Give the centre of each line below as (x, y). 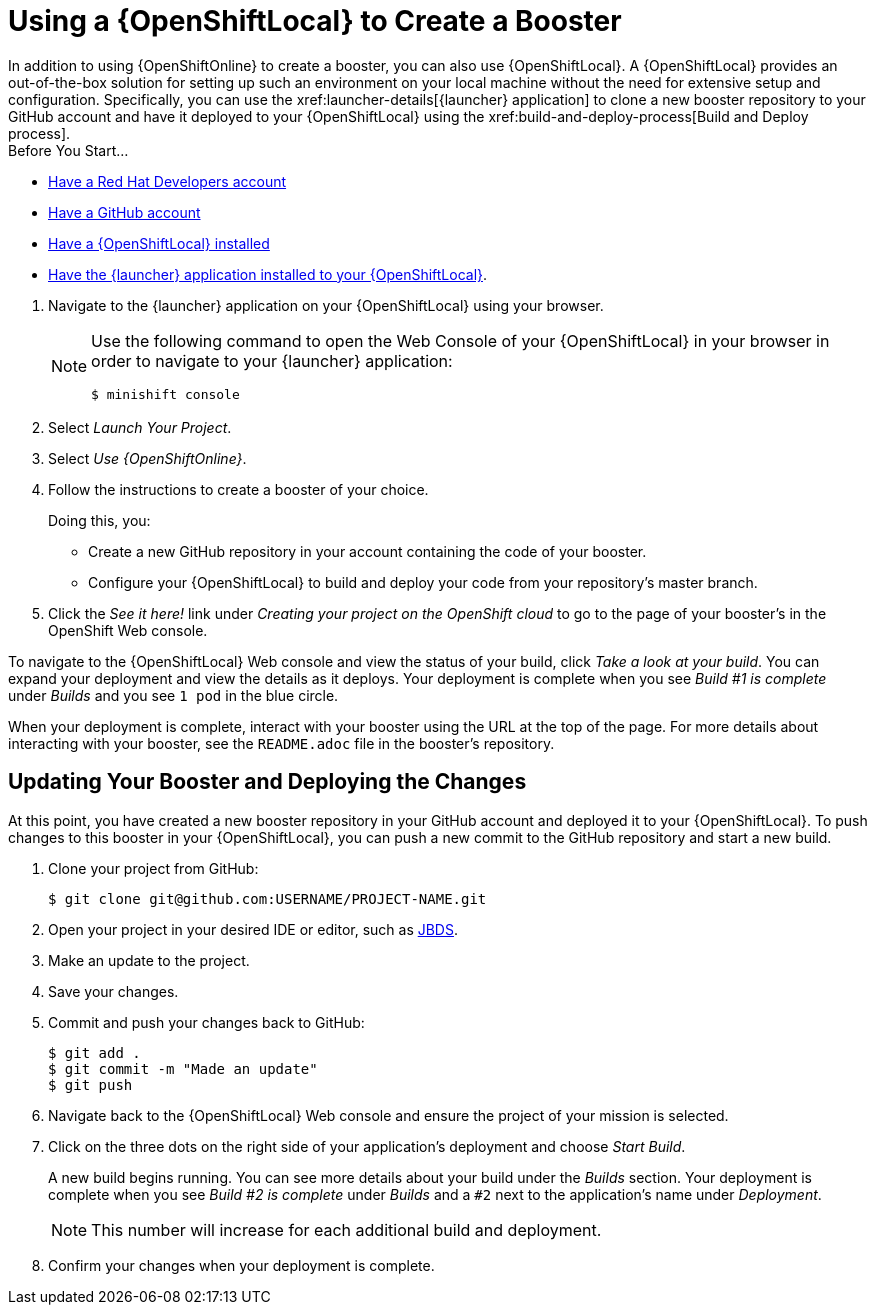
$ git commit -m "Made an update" (183, 1068)
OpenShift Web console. (128, 630)
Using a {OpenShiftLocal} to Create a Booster (315, 21)
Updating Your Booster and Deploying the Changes (267, 782)
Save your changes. (113, 991)
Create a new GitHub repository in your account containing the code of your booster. (367, 551)
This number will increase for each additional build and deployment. (346, 1229)
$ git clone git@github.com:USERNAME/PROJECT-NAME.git (267, 898)
